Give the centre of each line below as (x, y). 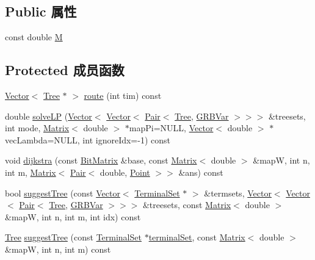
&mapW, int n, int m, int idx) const (73, 216)
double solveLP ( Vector (49, 116)
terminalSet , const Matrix (197, 237)
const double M (34, 37)
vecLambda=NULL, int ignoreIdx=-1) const (88, 139)
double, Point (125, 172)
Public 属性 (41, 11)
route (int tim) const (123, 95)
